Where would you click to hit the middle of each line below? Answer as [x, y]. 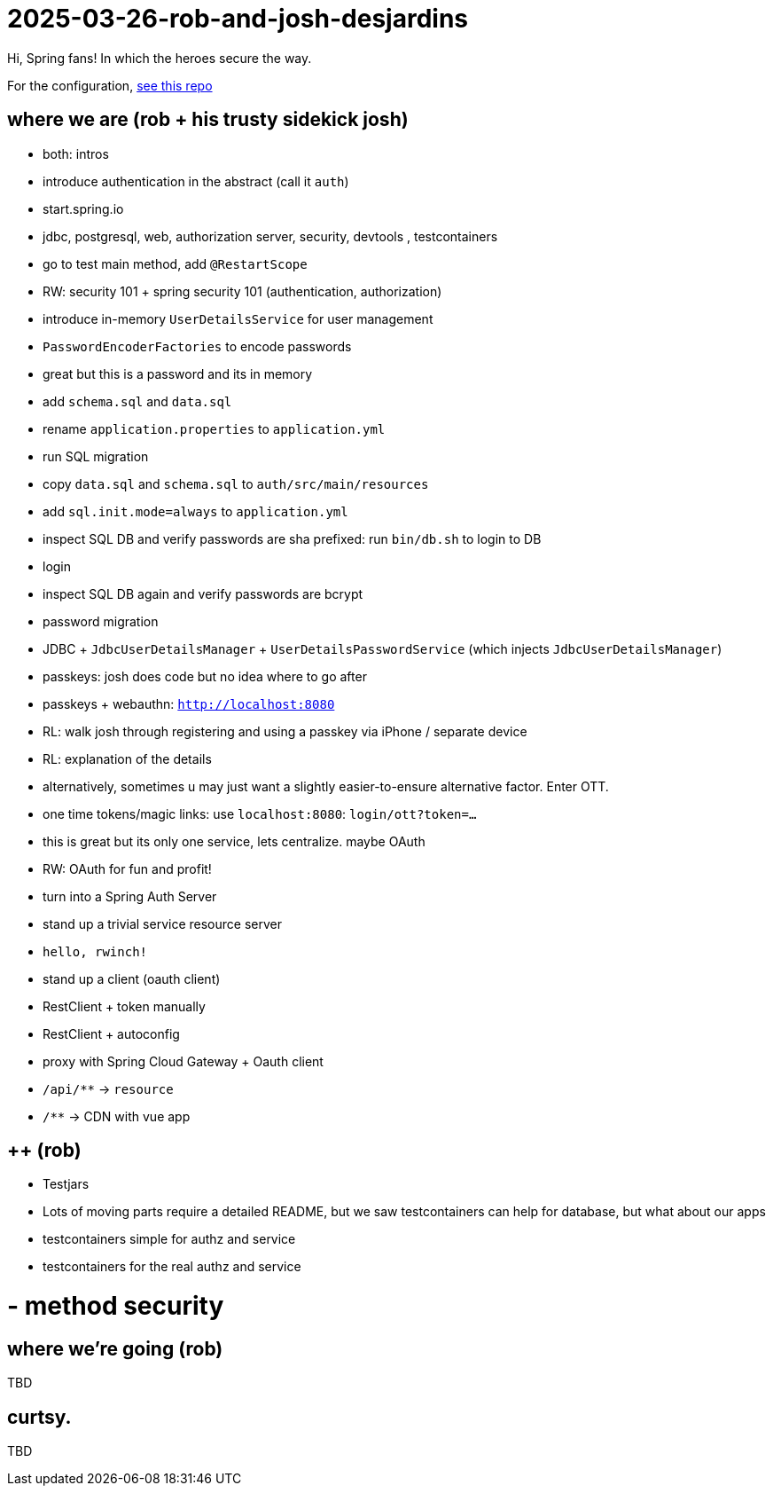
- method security [116, 1306]
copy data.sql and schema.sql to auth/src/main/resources [236, 483]
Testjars [66, 1184]
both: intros [76, 153]
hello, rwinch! [95, 951]
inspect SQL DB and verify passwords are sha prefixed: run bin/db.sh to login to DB [292, 538]
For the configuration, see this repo [110, 85]
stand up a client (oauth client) [132, 978]
